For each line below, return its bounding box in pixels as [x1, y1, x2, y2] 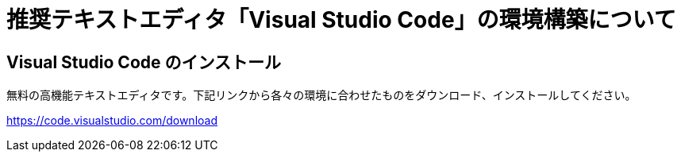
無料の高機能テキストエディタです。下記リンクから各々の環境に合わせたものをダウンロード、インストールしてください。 [6, 88, 637, 102]
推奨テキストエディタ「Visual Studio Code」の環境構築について [6, 6, 676, 33]
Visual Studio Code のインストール [6, 52, 282, 72]
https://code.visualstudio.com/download [6, 114, 217, 128]
